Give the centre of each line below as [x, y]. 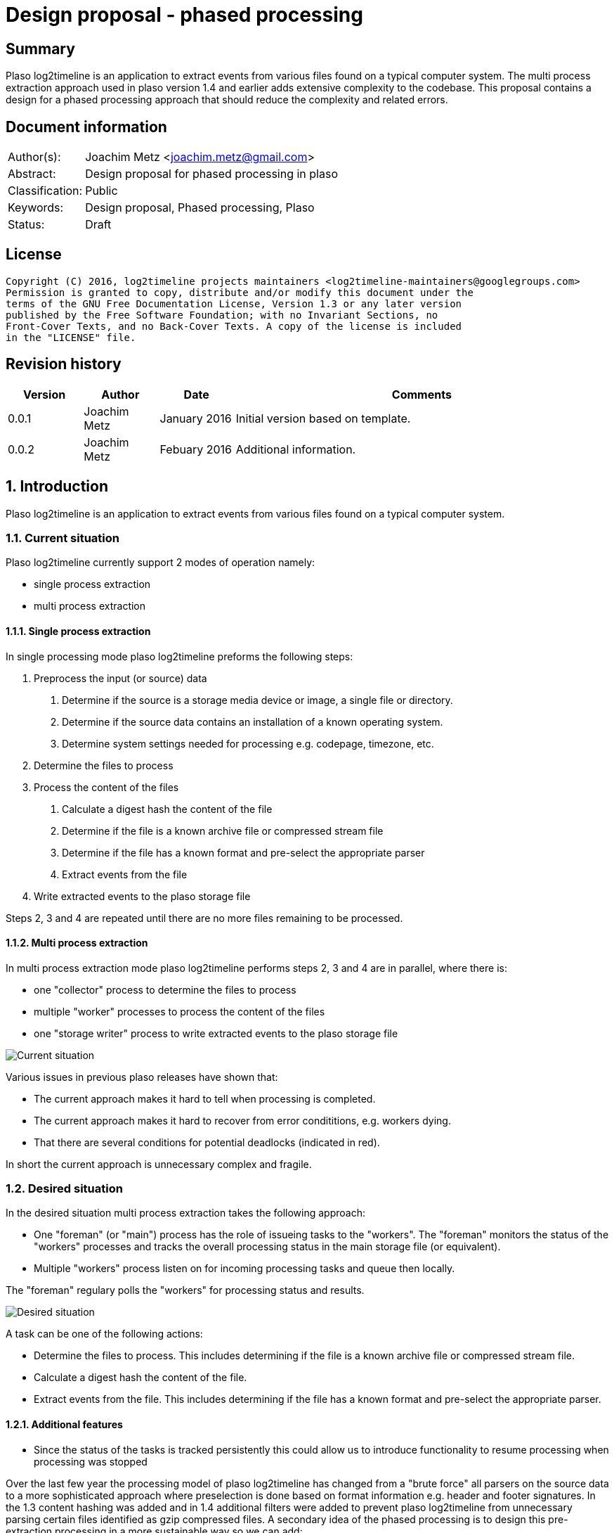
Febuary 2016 [196, 449]
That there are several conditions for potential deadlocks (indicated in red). [207, 1142]
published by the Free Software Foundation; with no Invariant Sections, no [222, 315]
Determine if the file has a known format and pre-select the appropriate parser [243, 852]
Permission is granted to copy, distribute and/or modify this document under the [240, 292]
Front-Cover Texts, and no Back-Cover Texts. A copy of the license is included [234, 326]
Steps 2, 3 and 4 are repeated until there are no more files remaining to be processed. [204, 918]
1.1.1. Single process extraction [78, 631]
